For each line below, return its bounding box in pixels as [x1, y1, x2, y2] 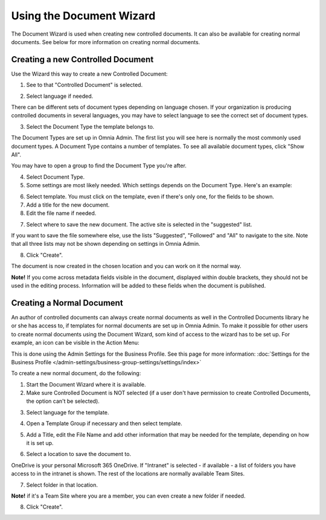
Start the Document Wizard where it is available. [26, 380, 146, 388]
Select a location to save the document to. [26, 451, 132, 458]
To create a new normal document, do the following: [11, 370, 141, 377]
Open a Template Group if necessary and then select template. [26, 420, 182, 427]
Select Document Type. [26, 173, 85, 181]
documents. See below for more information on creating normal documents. [11, 38, 200, 45]
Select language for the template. [26, 408, 109, 416]
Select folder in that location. [26, 481, 98, 489]
